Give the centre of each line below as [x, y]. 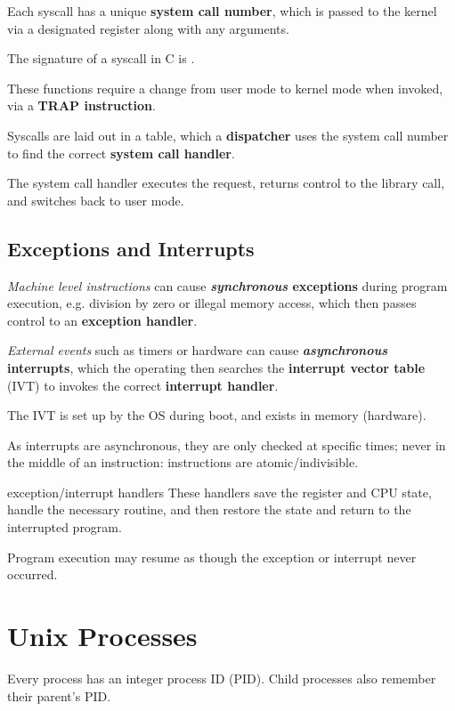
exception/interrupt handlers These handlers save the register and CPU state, [219, 492]
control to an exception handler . [102, 320]
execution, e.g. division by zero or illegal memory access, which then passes [212, 303]
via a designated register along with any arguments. [148, 28]
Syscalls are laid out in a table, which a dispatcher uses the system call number [228, 135]
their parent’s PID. [59, 695]
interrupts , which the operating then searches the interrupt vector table [216, 367]
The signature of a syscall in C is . [101, 58]
